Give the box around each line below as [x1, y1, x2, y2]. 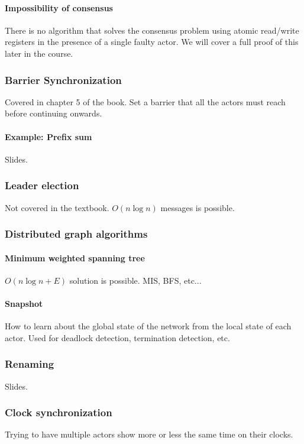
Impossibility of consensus [5, 1, 113, 14]
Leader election [5, 178, 79, 193]
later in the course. [5, 47, 73, 59]
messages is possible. [160, 201, 235, 213]
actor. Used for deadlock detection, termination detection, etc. [5, 331, 230, 343]
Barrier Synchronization [5, 72, 122, 87]
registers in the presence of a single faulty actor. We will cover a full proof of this [5, 35, 299, 48]
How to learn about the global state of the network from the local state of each [5, 320, 292, 332]
